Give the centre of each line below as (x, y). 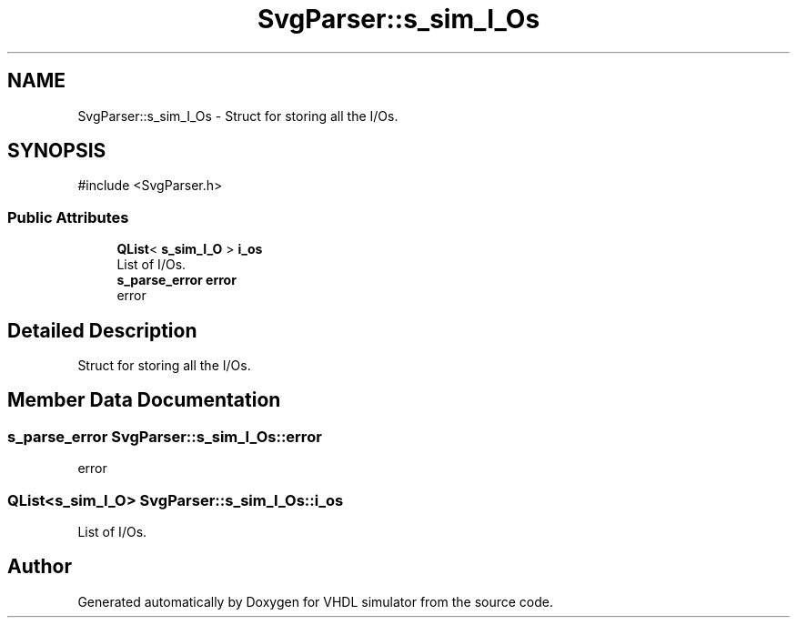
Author (40, 567)
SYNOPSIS (57, 151)
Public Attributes (68, 217)
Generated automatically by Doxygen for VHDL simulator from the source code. (316, 601)
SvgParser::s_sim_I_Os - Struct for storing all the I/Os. (238, 116)
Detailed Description (102, 330)
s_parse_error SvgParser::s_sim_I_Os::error (165, 436)
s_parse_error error (177, 280)
